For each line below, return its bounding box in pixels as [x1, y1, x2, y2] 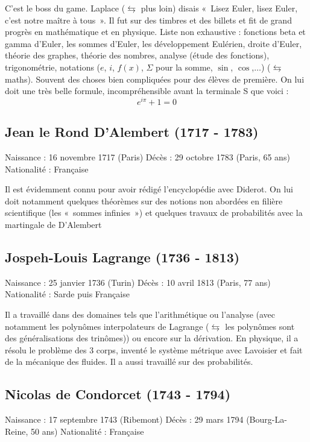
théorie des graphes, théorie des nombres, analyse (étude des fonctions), [5, 49, 270, 62]
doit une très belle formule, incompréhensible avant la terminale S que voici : [5, 84, 289, 97]
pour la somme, [156, 60, 213, 73]
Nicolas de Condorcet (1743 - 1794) [5, 385, 231, 403]
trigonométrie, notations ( [5, 60, 101, 73]
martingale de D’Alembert [5, 218, 102, 230]
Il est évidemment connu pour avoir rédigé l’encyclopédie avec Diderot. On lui [5, 183, 293, 195]
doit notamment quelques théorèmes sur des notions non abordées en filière [5, 194, 283, 207]
